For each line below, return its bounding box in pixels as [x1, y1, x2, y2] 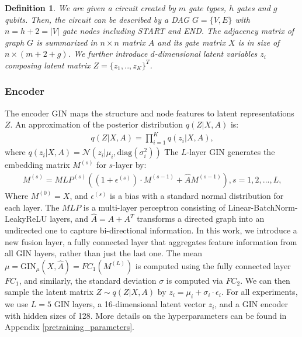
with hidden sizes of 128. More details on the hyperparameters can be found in [5, 309, 287, 321]
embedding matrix [5, 159, 70, 171]
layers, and [50, 212, 89, 225]
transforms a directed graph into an [137, 212, 265, 225]
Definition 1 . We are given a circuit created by [5, 2, 176, 13]
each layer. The [5, 201, 60, 213]
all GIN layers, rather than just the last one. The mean [5, 247, 202, 259]
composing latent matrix [5, 59, 91, 71]
